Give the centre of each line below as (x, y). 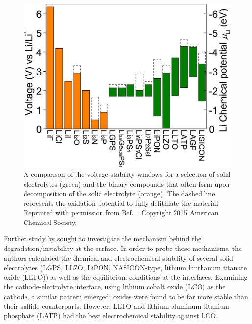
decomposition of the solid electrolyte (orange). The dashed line (119, 193)
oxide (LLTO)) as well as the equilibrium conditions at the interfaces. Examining (126, 277)
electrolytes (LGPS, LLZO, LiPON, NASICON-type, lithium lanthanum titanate (125, 267)
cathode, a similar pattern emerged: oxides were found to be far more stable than (126, 296)
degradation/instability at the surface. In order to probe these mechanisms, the (123, 248)
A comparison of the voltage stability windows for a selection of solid (127, 174)
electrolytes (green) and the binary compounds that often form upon (127, 184)
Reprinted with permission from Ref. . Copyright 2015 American (121, 212)
